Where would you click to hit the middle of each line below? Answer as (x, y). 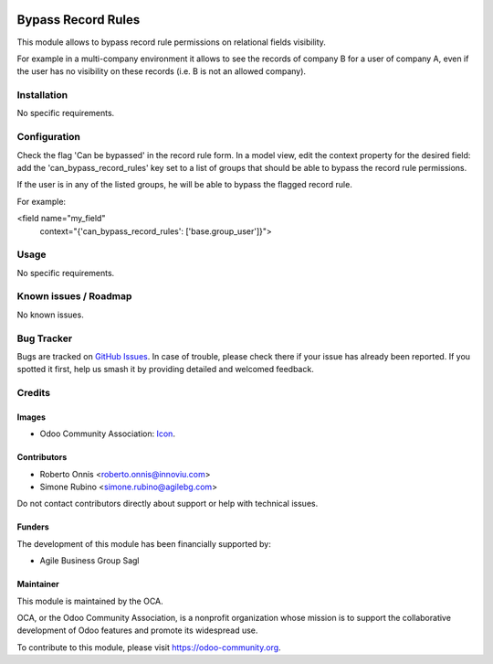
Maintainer (38, 584)
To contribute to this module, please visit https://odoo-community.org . (149, 647)
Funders (33, 527)
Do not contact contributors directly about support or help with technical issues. (168, 504)
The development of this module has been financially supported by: (144, 543)
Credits (33, 393)
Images (31, 417)
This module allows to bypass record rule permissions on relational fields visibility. (171, 42)
